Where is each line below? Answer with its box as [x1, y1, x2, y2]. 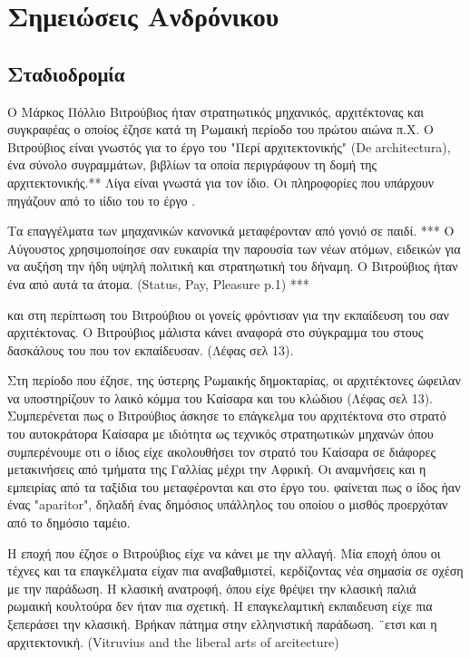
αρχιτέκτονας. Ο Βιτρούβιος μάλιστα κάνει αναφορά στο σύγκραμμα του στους [7, 323, 424, 342]
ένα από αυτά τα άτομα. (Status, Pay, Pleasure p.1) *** [7, 274, 309, 293]
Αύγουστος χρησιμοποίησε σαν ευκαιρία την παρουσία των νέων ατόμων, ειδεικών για [7, 238, 461, 257]
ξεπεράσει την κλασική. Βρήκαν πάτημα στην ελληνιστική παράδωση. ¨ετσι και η [7, 614, 437, 634]
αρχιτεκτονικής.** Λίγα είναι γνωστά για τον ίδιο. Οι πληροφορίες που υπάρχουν [7, 172, 435, 191]
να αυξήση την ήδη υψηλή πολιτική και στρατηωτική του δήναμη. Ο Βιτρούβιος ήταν [7, 256, 458, 276]
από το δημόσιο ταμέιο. [7, 513, 131, 532]
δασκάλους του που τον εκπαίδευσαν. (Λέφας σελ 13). [7, 340, 294, 359]
